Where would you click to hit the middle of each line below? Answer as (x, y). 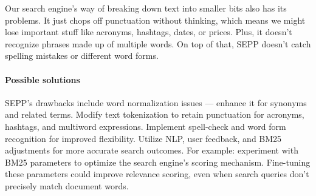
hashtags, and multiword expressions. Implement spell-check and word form (146, 126)
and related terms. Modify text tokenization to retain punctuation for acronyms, (155, 114)
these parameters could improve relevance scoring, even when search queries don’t (157, 174)
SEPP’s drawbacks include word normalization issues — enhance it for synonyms (156, 102)
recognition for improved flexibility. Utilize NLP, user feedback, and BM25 (143, 138)
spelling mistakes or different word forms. (82, 56)
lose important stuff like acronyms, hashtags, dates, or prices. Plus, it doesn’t (149, 32)
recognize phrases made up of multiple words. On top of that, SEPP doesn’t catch (158, 43)
